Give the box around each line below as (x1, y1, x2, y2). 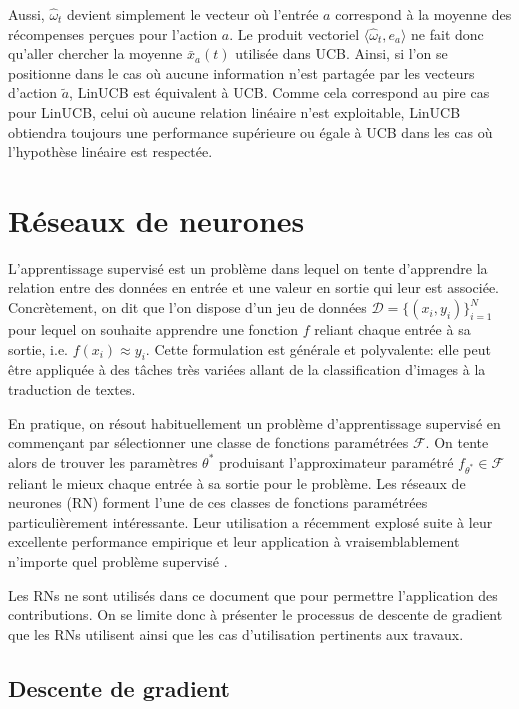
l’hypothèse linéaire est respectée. (8, 141, 213, 162)
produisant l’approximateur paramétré (219, 451, 454, 472)
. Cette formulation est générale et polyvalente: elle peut (145, 338, 491, 359)
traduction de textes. (8, 379, 136, 400)
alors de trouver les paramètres (8, 451, 198, 472)
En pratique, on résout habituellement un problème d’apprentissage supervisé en (8, 412, 501, 433)
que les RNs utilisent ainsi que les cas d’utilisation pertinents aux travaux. (8, 623, 464, 644)
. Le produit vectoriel (229, 23, 360, 44)
